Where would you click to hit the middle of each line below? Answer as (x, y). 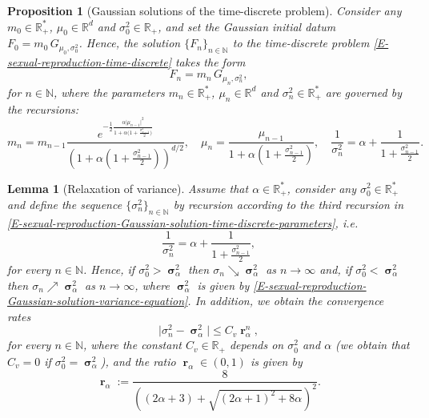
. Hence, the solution (130, 43)
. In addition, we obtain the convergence (286, 301)
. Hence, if (109, 269)
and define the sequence (65, 204)
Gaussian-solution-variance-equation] (98, 301)
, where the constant (132, 345)
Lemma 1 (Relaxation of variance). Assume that (128, 188)
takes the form (210, 61)
